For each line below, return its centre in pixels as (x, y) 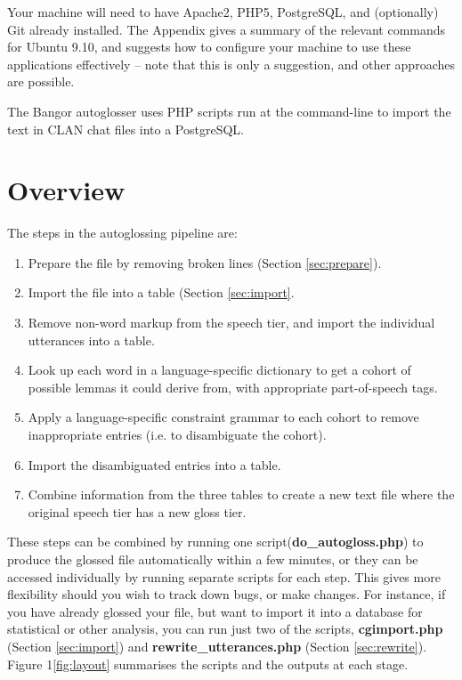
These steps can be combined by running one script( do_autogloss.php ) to (215, 542)
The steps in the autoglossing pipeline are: (122, 233)
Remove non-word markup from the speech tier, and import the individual (231, 323)
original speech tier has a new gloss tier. (137, 511)
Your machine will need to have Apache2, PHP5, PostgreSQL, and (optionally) (223, 12)
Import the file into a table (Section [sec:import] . (161, 292)
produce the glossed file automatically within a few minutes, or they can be (213, 559)
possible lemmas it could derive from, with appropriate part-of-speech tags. (233, 387)
